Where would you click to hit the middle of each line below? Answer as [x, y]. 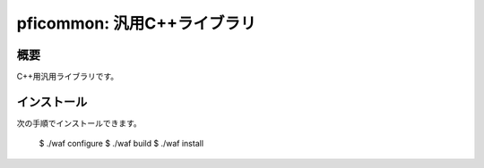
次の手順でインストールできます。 [79, 123]
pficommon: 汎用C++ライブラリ [136, 23]
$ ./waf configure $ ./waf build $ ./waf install [121, 144]
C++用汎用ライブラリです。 [68, 77]
